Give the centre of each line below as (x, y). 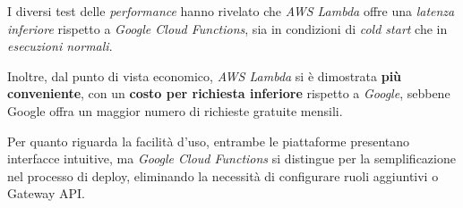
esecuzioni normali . (60, 46)
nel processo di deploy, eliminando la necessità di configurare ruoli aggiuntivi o (223, 175)
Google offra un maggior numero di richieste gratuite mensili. (175, 110)
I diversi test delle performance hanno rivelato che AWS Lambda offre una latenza (231, 11)
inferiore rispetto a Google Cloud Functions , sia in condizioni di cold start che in (227, 28)
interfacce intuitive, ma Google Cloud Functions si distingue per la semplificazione (231, 158)
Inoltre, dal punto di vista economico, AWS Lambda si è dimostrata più (205, 75)
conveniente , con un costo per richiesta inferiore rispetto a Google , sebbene (229, 93)
